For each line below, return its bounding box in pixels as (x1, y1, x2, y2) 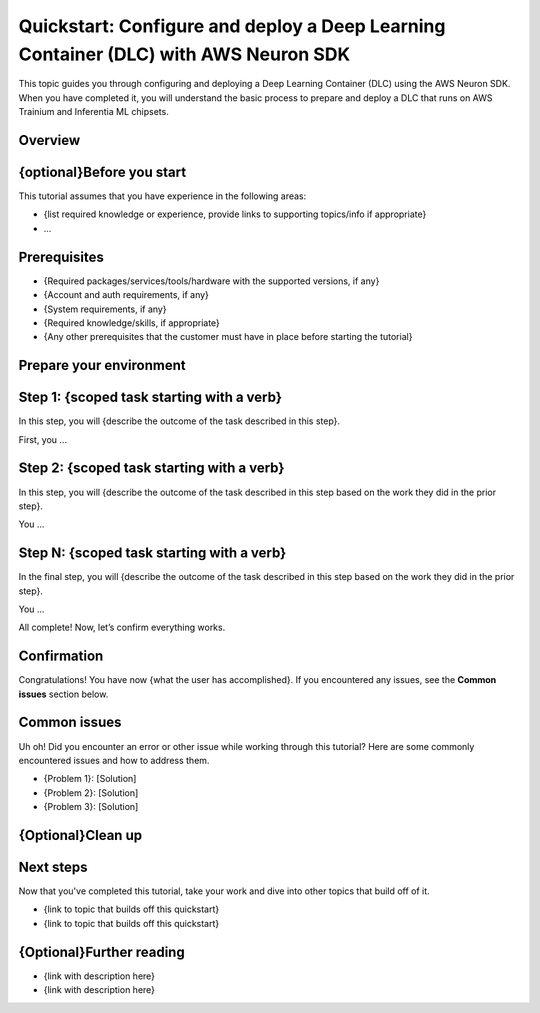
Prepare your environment (18, 357, 186, 374)
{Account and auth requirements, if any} (43, 289, 210, 301)
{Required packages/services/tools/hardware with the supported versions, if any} (43, 275, 380, 287)
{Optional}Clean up (18, 826, 143, 844)
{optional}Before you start (18, 163, 187, 180)
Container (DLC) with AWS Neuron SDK (18, 43, 351, 65)
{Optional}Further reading (18, 943, 185, 960)
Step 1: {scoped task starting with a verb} (18, 389, 283, 406)
